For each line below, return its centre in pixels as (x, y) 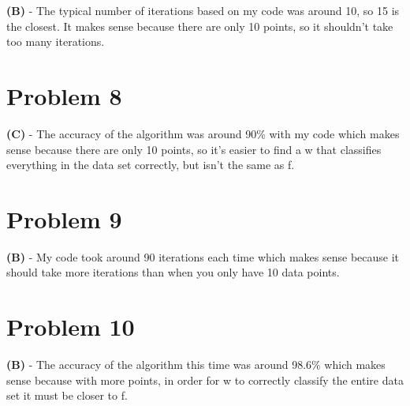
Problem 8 (64, 95)
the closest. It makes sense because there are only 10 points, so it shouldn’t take (200, 26)
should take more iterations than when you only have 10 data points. (173, 272)
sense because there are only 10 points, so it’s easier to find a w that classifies (194, 149)
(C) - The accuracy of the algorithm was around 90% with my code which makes (203, 133)
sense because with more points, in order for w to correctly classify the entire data (205, 380)
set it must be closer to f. (67, 395)
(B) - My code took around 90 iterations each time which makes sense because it (203, 256)
